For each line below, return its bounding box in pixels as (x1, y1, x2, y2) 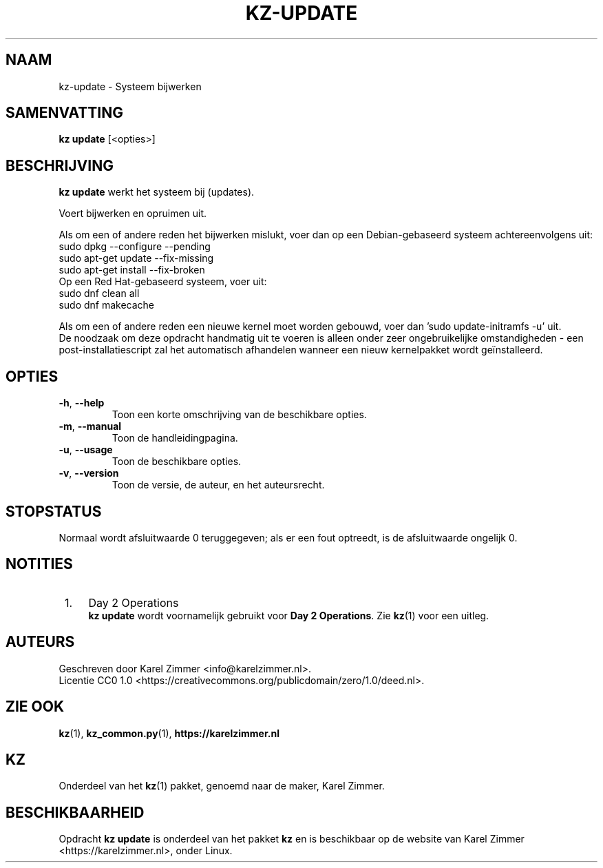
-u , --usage (59, 444, 113, 456)
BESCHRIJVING (6, 156, 114, 174)
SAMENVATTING (6, 104, 123, 122)
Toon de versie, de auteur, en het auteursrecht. (112, 479, 325, 491)
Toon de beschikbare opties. (112, 455, 242, 468)
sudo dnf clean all (59, 287, 140, 300)
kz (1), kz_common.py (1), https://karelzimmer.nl (59, 727, 279, 739)
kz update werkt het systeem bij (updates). (59, 186, 255, 198)
